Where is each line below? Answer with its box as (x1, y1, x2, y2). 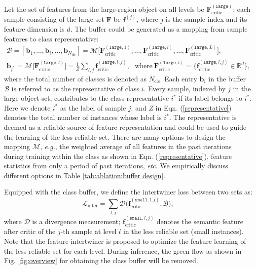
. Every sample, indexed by (144, 83, 226, 93)
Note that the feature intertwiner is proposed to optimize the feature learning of (4, 236, 246, 246)
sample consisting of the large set (4, 14, 104, 24)
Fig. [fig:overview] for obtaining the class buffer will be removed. (4, 255, 198, 266)
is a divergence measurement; (32, 216, 121, 227)
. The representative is (169, 112, 237, 122)
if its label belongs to (179, 93, 242, 103)
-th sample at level (60, 226, 117, 236)
